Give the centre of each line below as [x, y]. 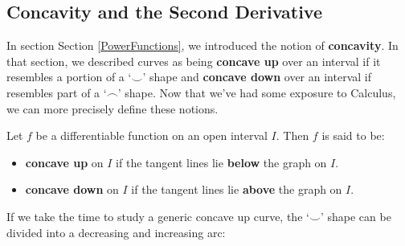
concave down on [72, 189]
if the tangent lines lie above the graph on [237, 189]
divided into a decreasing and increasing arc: [116, 232]
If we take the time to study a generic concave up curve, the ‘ [158, 216]
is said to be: [353, 135]
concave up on [64, 162]
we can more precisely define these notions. [112, 108]
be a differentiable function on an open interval [151, 135]
